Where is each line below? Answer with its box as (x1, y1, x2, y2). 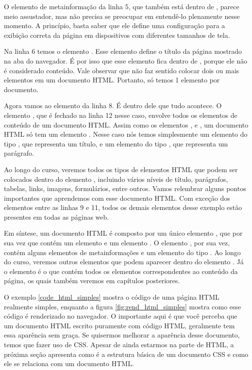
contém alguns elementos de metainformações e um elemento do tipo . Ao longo (4, 247, 241, 257)
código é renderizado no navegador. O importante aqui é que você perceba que (4, 311, 237, 321)
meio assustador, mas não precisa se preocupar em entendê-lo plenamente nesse (4, 11, 240, 21)
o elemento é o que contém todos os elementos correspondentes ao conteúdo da (4, 266, 238, 276)
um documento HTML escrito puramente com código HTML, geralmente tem (4, 320, 235, 330)
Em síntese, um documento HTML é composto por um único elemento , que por (4, 228, 243, 238)
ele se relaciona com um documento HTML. (4, 358, 134, 369)
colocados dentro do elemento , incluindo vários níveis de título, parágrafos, (4, 174, 228, 184)
